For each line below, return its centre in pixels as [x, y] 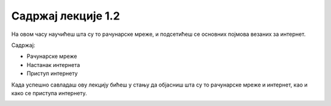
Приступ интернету [52, 74]
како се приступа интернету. [49, 93]
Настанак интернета [53, 65]
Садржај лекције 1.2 [66, 16]
